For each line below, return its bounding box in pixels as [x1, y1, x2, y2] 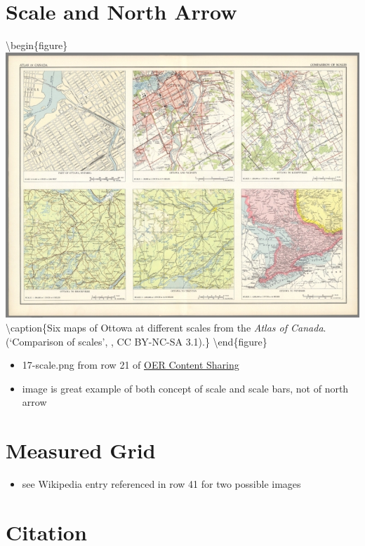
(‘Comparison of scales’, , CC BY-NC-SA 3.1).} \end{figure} [6, 334, 267, 348]
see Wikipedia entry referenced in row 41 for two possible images [22, 477, 301, 491]
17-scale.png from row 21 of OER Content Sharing [22, 357, 239, 372]
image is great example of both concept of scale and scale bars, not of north [22, 381, 349, 395]
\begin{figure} [6, 38, 68, 53]
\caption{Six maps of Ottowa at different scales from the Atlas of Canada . [6, 320, 326, 334]
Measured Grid [6, 436, 156, 465]
